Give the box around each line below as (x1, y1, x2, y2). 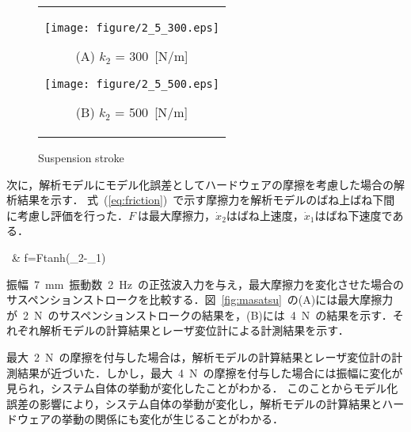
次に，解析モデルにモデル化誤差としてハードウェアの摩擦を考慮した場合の (6, 176, 394, 192)
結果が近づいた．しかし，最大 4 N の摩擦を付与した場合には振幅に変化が (17, 364, 403, 381)
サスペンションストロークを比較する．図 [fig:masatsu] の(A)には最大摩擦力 (6, 291, 394, 308)
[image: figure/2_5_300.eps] (44, 21, 219, 34)
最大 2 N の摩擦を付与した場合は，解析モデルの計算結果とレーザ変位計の (6, 348, 392, 365)
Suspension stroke (38, 150, 124, 165)
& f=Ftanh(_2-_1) (11, 248, 106, 265)
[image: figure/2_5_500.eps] (44, 78, 219, 90)
